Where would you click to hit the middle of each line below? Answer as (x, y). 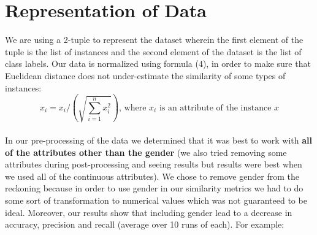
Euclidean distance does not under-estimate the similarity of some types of (145, 75)
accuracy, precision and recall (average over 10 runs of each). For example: (145, 224)
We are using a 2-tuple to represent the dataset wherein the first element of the (154, 40)
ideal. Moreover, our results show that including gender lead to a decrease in (149, 212)
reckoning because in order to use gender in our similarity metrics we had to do (154, 188)
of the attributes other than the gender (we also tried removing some (146, 152)
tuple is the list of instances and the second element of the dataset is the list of (153, 51)
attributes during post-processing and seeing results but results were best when (154, 164)
